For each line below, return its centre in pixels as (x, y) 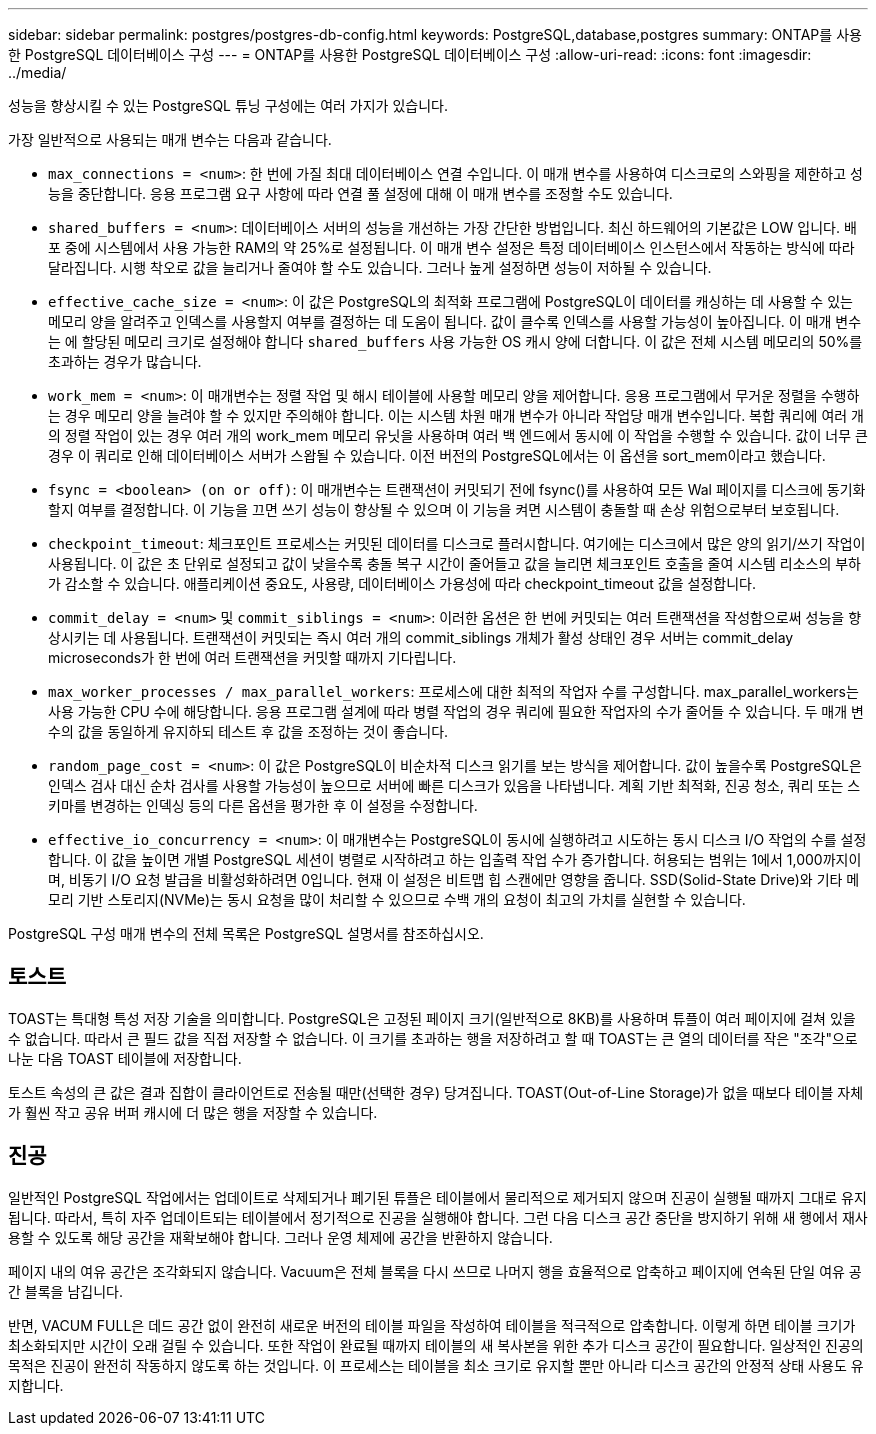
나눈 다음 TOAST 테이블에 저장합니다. (125, 1058)
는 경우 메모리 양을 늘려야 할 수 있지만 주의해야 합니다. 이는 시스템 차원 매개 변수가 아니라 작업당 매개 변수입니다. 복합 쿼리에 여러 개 (456, 415)
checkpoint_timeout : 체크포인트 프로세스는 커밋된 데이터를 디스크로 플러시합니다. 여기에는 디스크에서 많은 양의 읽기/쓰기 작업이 (457, 543)
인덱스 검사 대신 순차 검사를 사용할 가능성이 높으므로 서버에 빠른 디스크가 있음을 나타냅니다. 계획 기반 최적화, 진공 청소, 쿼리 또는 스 (454, 785)
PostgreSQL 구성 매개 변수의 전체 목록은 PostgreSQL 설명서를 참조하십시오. (246, 933)
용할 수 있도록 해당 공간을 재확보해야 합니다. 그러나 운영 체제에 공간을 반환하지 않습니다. (280, 1237)
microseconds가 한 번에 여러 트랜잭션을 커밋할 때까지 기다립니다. (252, 657)
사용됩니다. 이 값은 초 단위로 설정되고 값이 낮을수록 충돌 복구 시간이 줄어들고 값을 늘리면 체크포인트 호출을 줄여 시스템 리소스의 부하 (455, 563)
